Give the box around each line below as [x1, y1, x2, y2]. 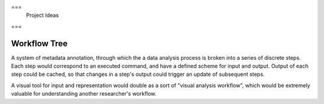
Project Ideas [26, 12, 59, 19]
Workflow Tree [11, 38, 68, 48]
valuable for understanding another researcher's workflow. [11, 90, 157, 97]
